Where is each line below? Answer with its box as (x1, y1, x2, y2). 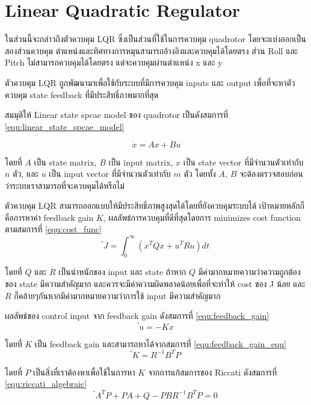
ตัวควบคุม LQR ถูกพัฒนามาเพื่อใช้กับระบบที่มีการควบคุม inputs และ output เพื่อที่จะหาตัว (5, 76, 295, 88)
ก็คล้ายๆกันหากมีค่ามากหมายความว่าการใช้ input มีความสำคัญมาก (14, 289, 221, 301)
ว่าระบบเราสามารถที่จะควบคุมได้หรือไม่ (5, 179, 125, 191)
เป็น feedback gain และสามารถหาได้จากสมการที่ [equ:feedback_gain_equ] (34, 337, 286, 350)
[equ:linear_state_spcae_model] (5, 120, 125, 132)
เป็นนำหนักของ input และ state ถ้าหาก (58, 265, 186, 278)
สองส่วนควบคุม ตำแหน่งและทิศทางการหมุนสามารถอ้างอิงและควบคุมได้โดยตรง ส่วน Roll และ (5, 44, 298, 57)
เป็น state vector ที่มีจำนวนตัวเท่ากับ (183, 155, 304, 168)
